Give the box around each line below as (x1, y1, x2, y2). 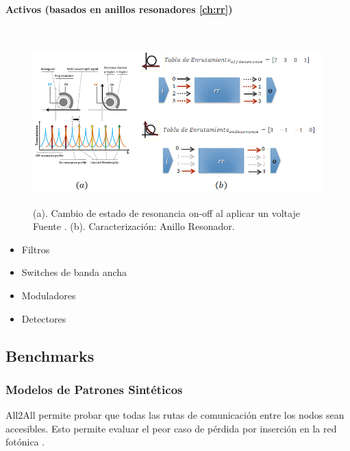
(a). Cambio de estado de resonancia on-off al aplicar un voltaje (33, 205, 300, 220)
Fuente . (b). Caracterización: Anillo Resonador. (33, 219, 235, 233)
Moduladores (21, 288, 76, 303)
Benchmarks (5, 345, 95, 366)
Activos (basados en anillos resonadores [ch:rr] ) (5, 1, 233, 16)
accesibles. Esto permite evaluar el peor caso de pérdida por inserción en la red (5, 421, 337, 435)
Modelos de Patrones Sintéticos (5, 380, 183, 397)
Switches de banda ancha (21, 265, 127, 279)
